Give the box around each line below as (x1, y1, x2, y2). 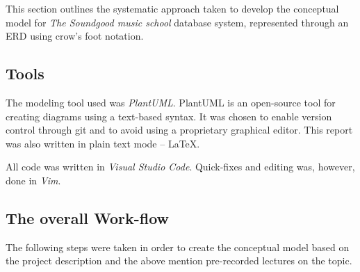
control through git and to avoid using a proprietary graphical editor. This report (6, 122, 353, 137)
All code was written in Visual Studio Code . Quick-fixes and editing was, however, (6, 159, 355, 174)
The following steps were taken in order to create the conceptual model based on (6, 239, 350, 254)
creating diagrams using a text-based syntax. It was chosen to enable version (6, 109, 332, 123)
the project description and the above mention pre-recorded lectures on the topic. (6, 253, 352, 268)
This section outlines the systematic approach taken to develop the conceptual (6, 1, 339, 15)
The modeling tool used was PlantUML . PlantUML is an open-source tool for (6, 95, 336, 109)
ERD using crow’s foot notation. (6, 29, 144, 43)
